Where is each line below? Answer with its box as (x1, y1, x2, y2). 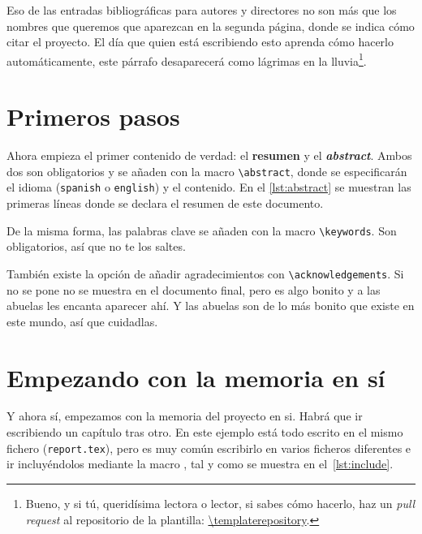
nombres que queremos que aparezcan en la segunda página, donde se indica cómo (6, 17, 415, 34)
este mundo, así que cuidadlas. (6, 312, 158, 329)
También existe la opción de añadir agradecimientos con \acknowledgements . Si (6, 265, 404, 282)
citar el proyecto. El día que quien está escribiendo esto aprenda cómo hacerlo (6, 33, 394, 50)
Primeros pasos (6, 100, 180, 133)
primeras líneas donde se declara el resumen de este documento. (6, 195, 324, 212)
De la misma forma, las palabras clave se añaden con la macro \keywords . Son (6, 222, 397, 239)
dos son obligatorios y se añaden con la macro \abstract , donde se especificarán (6, 162, 407, 179)
